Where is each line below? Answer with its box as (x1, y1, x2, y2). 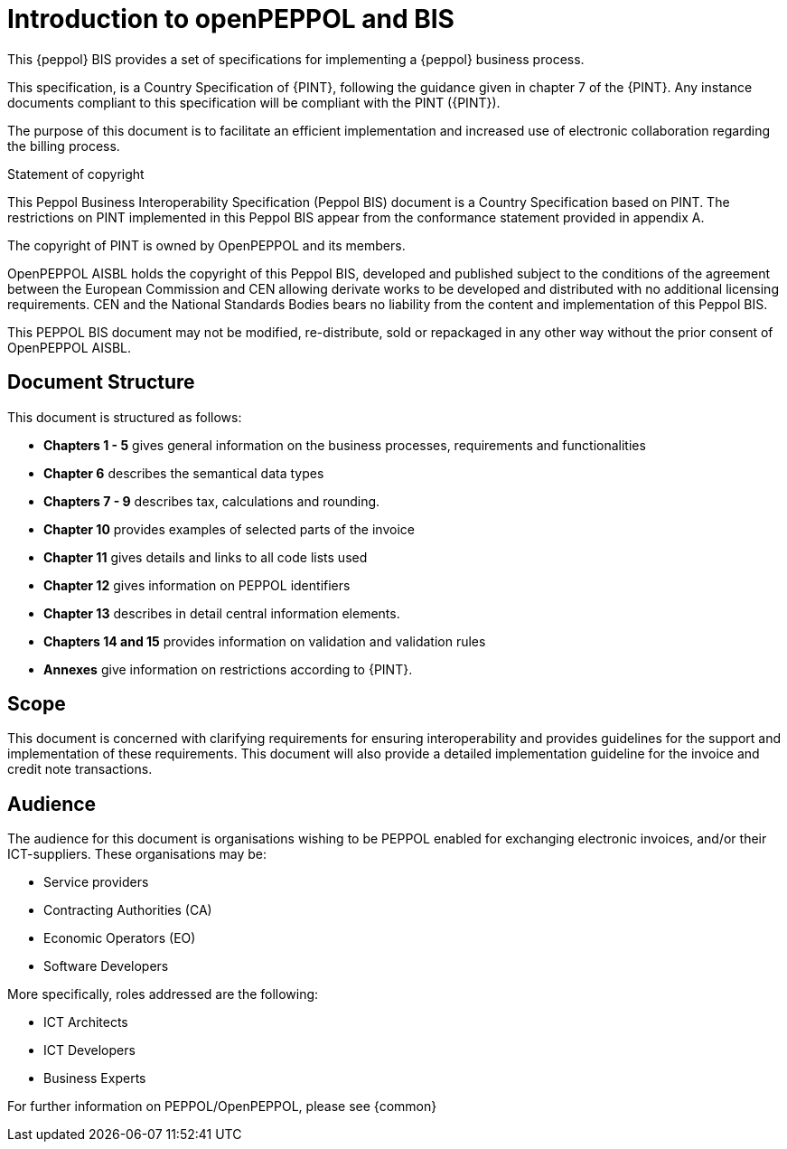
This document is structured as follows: (7, 409, 242, 425)
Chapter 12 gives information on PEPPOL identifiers (43, 577, 351, 593)
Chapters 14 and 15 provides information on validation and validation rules (43, 633, 486, 649)
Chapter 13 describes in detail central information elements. (43, 605, 400, 621)
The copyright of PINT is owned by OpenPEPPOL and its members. (7, 237, 406, 253)
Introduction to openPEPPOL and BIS (7, 4, 454, 34)
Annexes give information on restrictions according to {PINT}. (43, 661, 413, 677)
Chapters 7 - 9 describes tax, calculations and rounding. (43, 493, 380, 509)
